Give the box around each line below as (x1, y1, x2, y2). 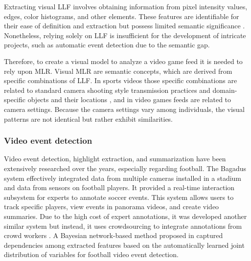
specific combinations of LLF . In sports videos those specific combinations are (4, 75, 237, 86)
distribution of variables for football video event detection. (4, 249, 179, 260)
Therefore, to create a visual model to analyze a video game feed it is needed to (4, 56, 243, 66)
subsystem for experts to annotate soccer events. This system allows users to (4, 192, 234, 202)
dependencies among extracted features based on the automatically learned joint (4, 239, 245, 250)
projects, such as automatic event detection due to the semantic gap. (4, 40, 210, 50)
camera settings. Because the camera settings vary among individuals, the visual (4, 104, 245, 114)
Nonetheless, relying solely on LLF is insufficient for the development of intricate (4, 30, 246, 40)
